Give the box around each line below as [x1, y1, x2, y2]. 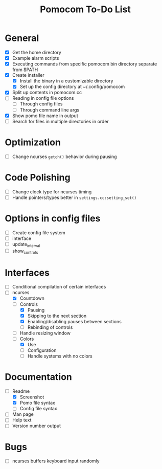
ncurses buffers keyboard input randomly [12, 458, 100, 464]
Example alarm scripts [12, 55, 59, 61]
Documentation [5, 371, 73, 383]
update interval [12, 241, 40, 249]
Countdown [19, 295, 44, 301]
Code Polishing [5, 171, 71, 183]
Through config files [19, 101, 63, 107]
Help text [12, 417, 32, 423]
